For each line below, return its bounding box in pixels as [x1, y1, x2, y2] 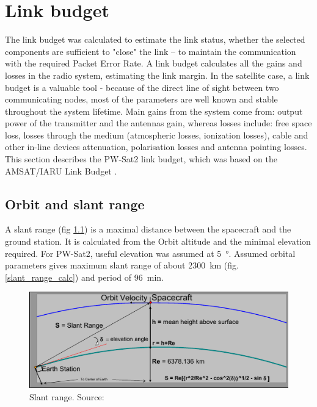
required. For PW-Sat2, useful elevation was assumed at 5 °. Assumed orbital [5, 247, 296, 259]
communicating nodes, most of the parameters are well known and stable [5, 93, 278, 106]
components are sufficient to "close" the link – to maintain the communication [5, 45, 296, 57]
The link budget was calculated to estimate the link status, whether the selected [5, 33, 305, 46]
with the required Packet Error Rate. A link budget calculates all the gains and [5, 57, 302, 70]
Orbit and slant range [5, 194, 145, 213]
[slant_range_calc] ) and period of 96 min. [5, 270, 164, 283]
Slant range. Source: [29, 390, 104, 403]
